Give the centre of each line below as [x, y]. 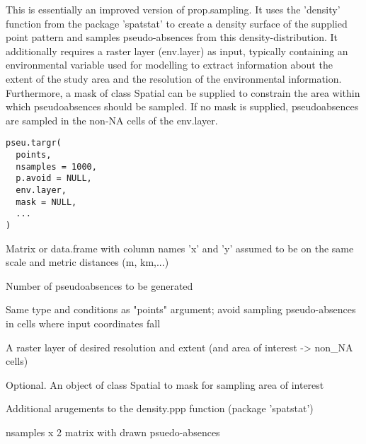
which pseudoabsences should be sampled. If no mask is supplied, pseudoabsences [182, 106]
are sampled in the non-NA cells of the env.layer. [112, 120]
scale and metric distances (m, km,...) [87, 262]
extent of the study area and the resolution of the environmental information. [174, 78]
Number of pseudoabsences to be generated [99, 285]
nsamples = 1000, [56, 166]
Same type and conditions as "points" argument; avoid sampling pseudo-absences [181, 309]
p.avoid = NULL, [54, 179]
